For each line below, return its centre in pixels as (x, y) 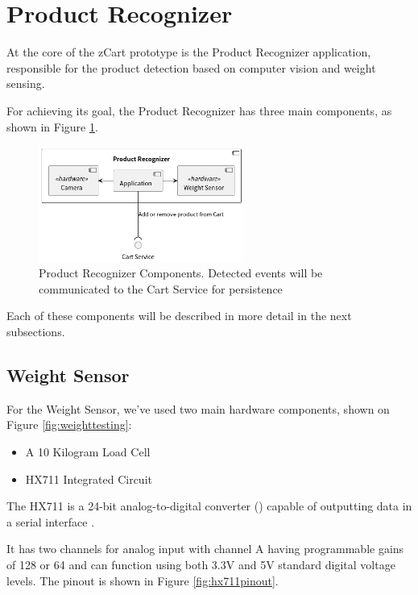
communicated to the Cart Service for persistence (161, 288)
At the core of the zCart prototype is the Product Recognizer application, (189, 52)
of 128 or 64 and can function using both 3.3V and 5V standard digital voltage (201, 564)
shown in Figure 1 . (52, 126)
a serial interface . (51, 521)
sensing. (26, 83)
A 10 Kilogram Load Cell (88, 451)
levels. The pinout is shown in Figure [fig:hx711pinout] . (143, 580)
